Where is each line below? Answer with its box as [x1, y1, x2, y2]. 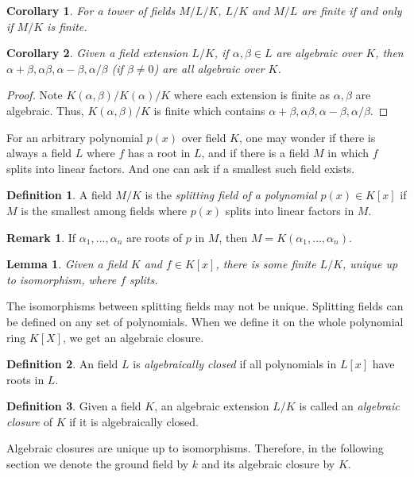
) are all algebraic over [153, 60, 265, 76]
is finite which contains [153, 102, 265, 118]
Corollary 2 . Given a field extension [6, 44, 188, 61]
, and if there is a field [201, 144, 310, 161]
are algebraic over [276, 44, 362, 61]
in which [327, 144, 370, 161]
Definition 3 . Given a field [6, 398, 141, 414]
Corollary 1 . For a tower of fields [6, 2, 176, 18]
